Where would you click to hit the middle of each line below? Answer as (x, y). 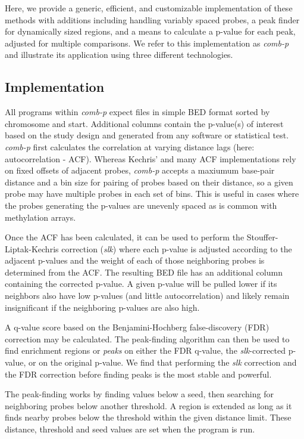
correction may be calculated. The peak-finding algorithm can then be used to (147, 338)
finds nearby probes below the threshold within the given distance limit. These (148, 417)
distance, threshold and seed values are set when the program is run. (130, 429)
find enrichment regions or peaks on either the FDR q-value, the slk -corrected (145, 350)
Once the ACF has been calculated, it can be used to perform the (125, 237)
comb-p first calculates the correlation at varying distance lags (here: (130, 146)
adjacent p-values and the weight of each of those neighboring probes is (135, 260)
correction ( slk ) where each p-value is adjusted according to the (177, 248)
